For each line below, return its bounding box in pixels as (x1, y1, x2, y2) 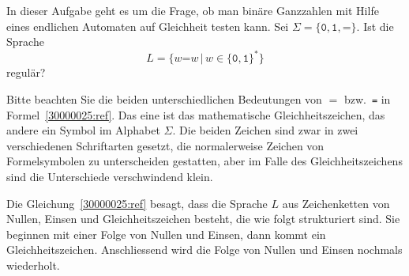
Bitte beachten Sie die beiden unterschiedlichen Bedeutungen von (6, 90, 322, 107)
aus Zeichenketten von (282, 195, 390, 211)
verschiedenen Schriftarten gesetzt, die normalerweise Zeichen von (6, 137, 325, 153)
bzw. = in (343, 90, 391, 107)
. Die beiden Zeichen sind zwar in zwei (172, 122, 358, 138)
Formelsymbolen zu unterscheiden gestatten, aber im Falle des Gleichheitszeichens (6, 153, 403, 169)
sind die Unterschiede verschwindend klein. (6, 168, 213, 184)
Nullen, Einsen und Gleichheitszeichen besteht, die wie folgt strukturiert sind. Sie (6, 210, 400, 227)
